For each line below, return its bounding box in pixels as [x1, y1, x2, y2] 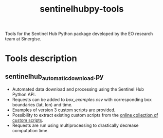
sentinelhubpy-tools [39, 3, 124, 15]
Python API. [12, 91, 36, 98]
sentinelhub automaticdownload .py [5, 72, 104, 82]
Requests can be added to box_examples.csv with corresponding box [12, 97, 152, 103]
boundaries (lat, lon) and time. [12, 102, 73, 108]
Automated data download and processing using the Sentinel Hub [12, 86, 145, 92]
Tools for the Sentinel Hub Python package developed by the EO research [5, 31, 153, 37]
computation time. [12, 128, 49, 134]
